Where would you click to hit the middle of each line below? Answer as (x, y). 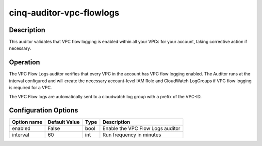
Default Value (64, 122)
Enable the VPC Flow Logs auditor (141, 128)
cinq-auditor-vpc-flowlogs (64, 13)
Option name (27, 122)
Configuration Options (44, 110)
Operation (25, 63)
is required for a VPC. (30, 88)
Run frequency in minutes (132, 135)
